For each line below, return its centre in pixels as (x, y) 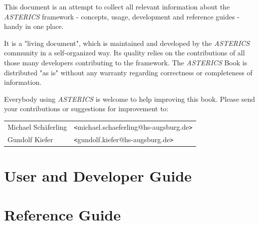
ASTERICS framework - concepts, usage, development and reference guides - (122, 16)
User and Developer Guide (98, 175)
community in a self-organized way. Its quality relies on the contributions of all (125, 53)
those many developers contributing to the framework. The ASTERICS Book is (126, 62)
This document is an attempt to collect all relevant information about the (117, 6)
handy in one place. (34, 26)
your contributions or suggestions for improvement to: (86, 109)
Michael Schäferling (37, 126)
